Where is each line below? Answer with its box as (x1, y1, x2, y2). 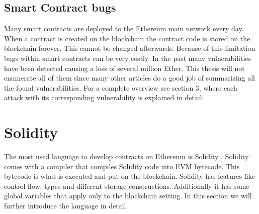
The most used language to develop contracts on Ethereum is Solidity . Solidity (4, 151, 249, 162)
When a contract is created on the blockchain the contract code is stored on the (4, 33, 250, 43)
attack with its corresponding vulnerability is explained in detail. (4, 92, 204, 103)
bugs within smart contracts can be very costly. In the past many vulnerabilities (4, 52, 251, 63)
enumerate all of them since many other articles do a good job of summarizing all (4, 73, 255, 83)
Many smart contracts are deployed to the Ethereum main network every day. (4, 23, 244, 34)
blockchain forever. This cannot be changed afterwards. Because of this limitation (4, 43, 255, 53)
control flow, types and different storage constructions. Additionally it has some (4, 180, 249, 191)
